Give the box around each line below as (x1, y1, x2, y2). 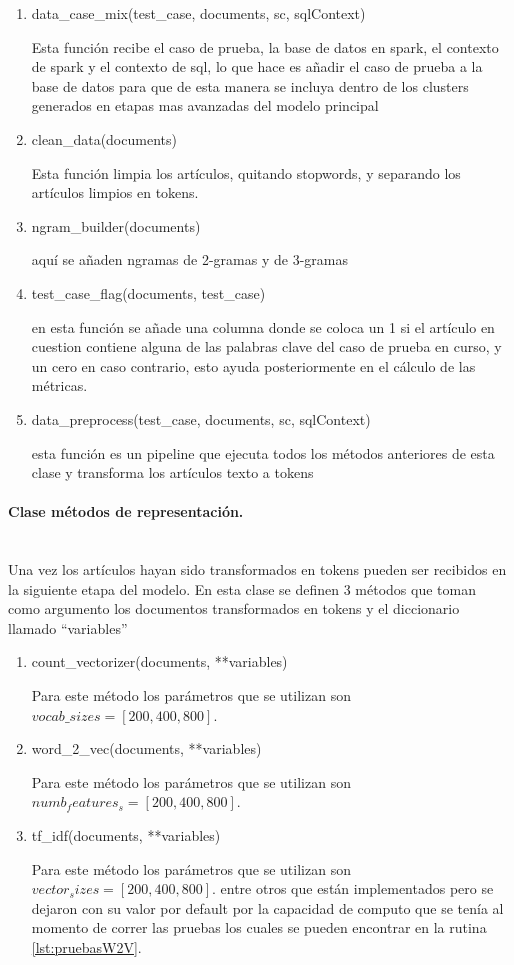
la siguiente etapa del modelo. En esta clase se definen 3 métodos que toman (8, 578, 476, 599)
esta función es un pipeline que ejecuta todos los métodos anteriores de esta (31, 442, 495, 463)
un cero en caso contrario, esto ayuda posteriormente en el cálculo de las (31, 355, 476, 376)
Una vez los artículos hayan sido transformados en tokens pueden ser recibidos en (8, 559, 507, 580)
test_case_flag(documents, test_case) (31, 282, 266, 303)
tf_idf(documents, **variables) (31, 825, 221, 846)
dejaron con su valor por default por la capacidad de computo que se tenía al (31, 897, 504, 918)
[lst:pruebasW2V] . (31, 936, 142, 957)
